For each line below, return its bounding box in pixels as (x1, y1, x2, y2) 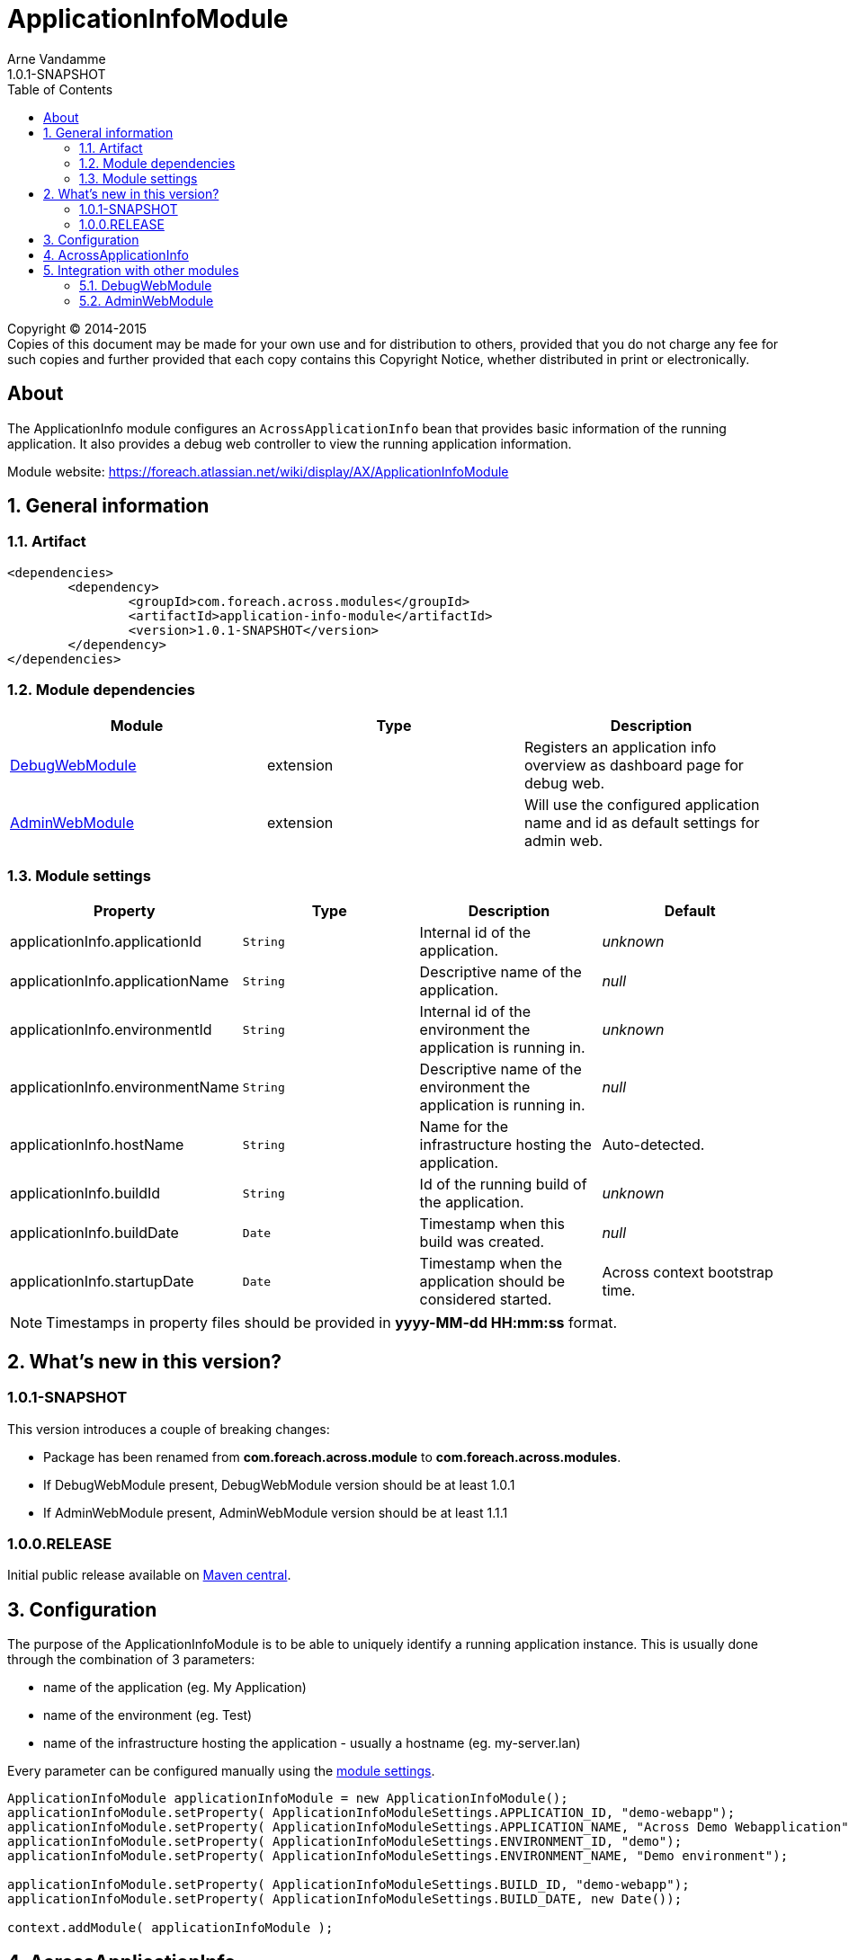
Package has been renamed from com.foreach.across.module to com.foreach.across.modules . (43, 1448, 621, 1465)
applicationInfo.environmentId (10, 1020, 212, 1039)
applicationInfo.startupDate (10, 1272, 194, 1291)
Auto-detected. (602, 1136, 705, 1154)
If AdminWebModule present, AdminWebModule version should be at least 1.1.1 (43, 1504, 508, 1520)
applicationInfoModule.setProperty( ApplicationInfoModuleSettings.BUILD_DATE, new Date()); (7, 1892, 683, 1907)
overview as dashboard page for (523, 755, 744, 774)
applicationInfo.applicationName (10, 972, 229, 991)
